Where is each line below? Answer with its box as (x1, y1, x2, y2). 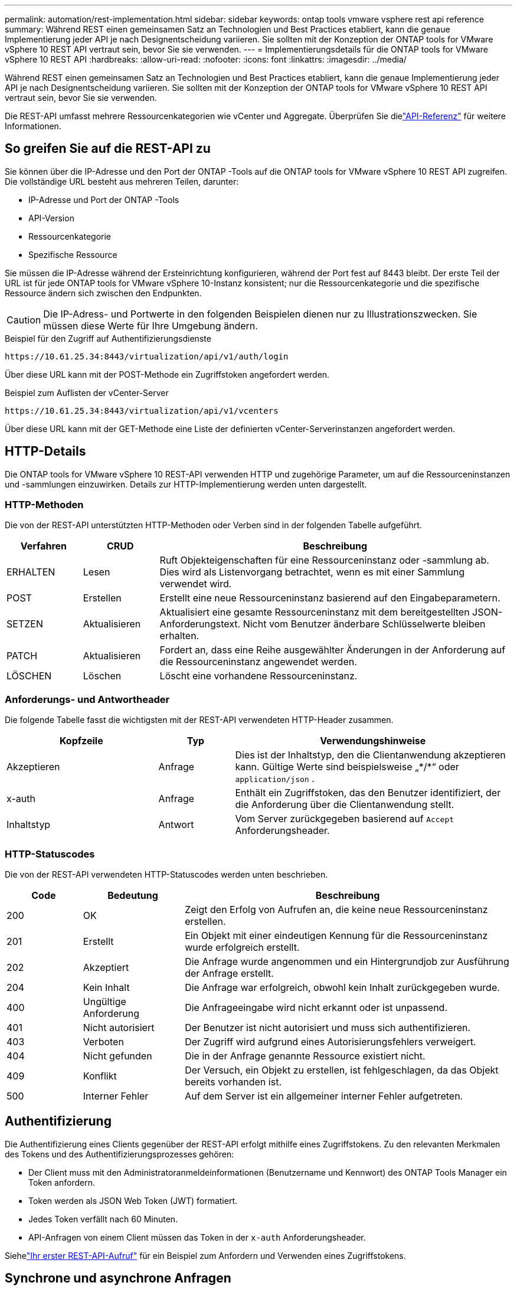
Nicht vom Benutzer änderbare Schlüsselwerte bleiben (243, 618, 486, 630)
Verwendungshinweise (320, 735, 426, 747)
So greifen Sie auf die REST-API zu (5, 141, 211, 156)
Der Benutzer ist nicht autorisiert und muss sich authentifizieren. (185, 1021, 471, 1033)
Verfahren (20, 540, 67, 552)
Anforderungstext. (159, 618, 241, 630)
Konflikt (83, 1069, 117, 1082)
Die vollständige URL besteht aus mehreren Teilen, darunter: (5, 176, 239, 187)
